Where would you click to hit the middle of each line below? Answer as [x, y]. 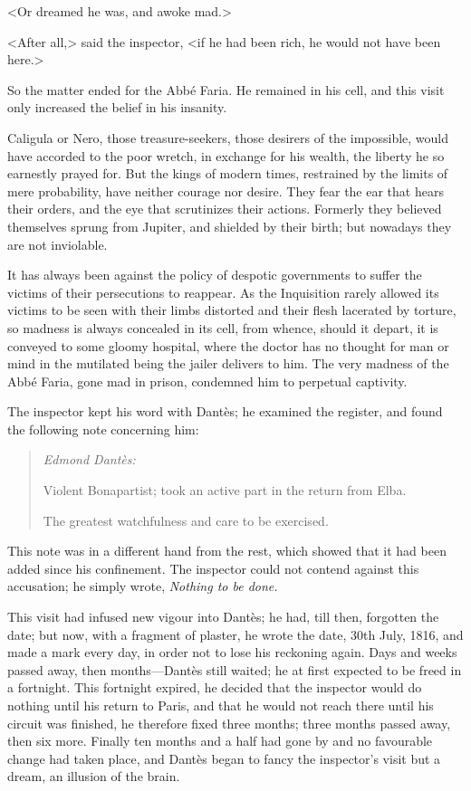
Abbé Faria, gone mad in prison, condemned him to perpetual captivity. [207, 381]
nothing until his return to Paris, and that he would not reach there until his [221, 705]
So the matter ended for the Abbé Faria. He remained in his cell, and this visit [226, 89]
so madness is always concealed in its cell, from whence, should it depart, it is [223, 327]
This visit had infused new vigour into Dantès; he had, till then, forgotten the [223, 617]
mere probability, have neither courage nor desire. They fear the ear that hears [226, 191]
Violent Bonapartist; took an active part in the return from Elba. [225, 490]
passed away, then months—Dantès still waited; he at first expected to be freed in [235, 669]
